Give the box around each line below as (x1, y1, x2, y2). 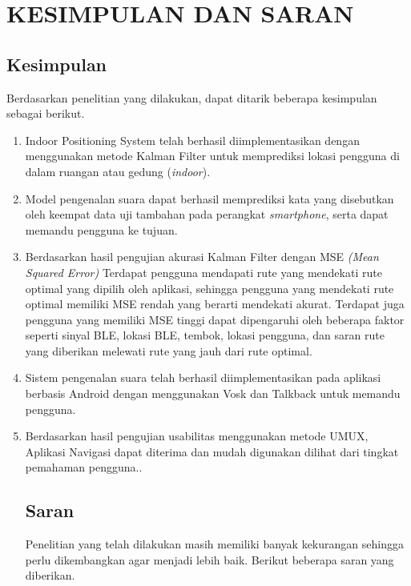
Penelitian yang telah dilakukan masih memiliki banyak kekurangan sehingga (25, 536, 404, 552)
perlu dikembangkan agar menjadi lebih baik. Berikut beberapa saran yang (25, 551, 394, 568)
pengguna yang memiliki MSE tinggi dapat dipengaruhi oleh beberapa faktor (25, 311, 405, 327)
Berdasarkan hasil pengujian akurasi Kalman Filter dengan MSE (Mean (25, 248, 379, 265)
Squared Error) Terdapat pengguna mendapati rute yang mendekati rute (25, 263, 382, 280)
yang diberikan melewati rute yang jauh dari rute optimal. (25, 342, 312, 359)
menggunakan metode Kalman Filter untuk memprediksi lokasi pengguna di (25, 147, 400, 164)
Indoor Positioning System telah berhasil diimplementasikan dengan (25, 131, 360, 148)
